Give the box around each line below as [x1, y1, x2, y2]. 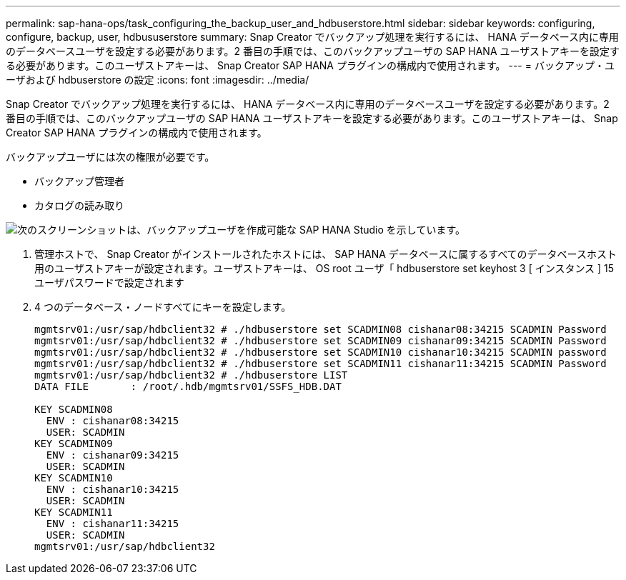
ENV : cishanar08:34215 [46, 415, 179, 426]
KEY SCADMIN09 [34, 438, 113, 449]
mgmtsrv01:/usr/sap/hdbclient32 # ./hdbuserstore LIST [34, 369, 348, 381]
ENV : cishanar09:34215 [46, 449, 179, 461]
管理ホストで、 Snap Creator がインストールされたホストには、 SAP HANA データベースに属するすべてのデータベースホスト [34, 248, 617, 260]
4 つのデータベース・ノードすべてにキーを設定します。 [34, 301, 292, 313]
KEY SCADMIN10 [34, 472, 113, 484]
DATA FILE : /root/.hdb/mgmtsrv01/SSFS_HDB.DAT [34, 381, 342, 392]
